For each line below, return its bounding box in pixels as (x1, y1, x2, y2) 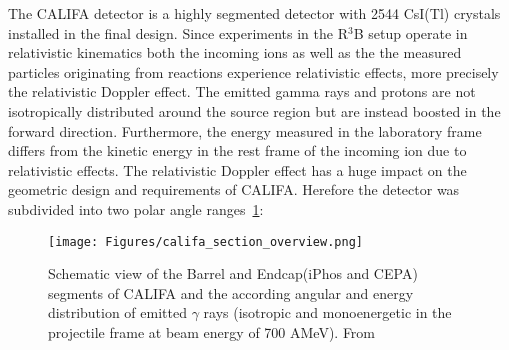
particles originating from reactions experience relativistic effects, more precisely (8, 61, 499, 82)
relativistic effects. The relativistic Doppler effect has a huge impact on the (8, 159, 467, 180)
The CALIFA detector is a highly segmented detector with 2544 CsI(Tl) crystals (8, 3, 501, 23)
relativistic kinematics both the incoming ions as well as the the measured (8, 42, 462, 63)
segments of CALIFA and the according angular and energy (48, 282, 414, 303)
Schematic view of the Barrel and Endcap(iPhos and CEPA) (48, 263, 418, 284)
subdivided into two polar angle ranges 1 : (8, 198, 264, 219)
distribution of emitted (48, 302, 187, 323)
